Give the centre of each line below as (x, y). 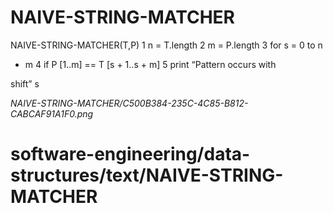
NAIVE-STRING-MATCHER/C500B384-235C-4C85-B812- (129, 103)
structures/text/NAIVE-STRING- (147, 175)
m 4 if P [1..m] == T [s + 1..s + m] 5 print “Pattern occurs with (150, 64)
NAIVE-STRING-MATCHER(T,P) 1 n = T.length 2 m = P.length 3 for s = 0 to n (166, 45)
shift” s (25, 83)
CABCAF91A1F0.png (52, 113)
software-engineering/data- (130, 154)
